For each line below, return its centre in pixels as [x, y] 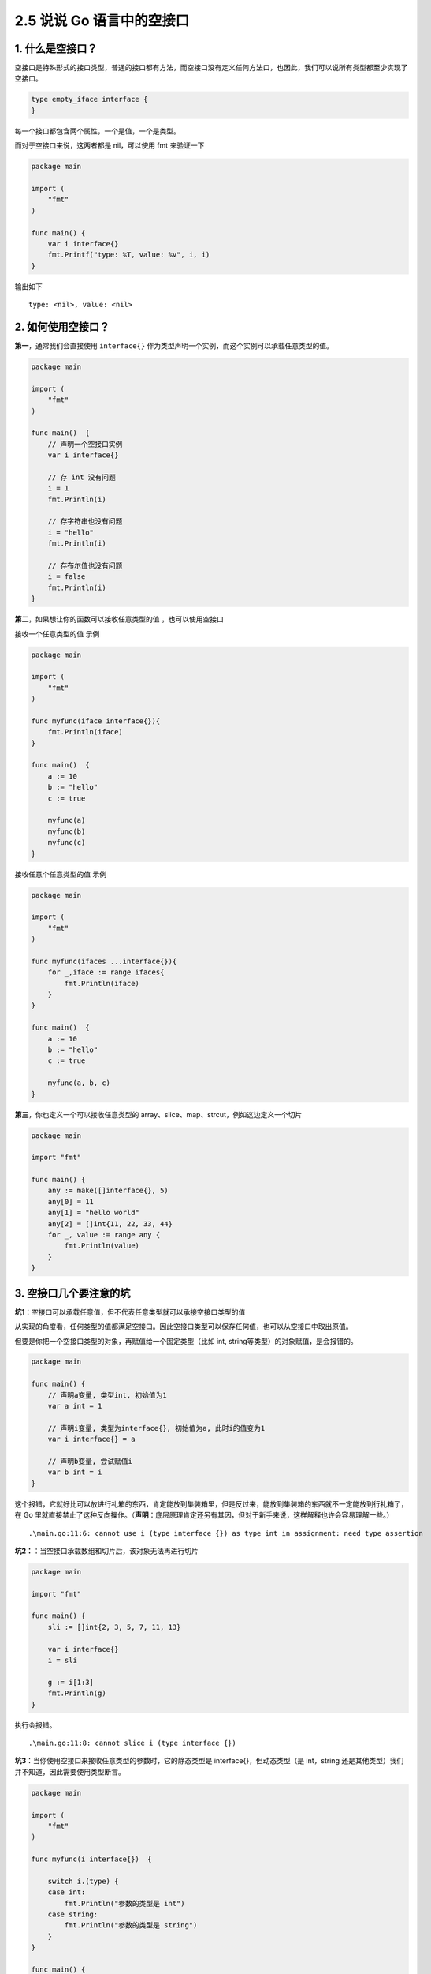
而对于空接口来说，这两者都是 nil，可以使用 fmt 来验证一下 [110, 145]
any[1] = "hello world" [93, 1213]
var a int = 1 [75, 1406]
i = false [67, 577]
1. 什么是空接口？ [56, 49]
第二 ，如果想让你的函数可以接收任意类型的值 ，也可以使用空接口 [119, 619]
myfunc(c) [67, 843]
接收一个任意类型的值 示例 [57, 634]
